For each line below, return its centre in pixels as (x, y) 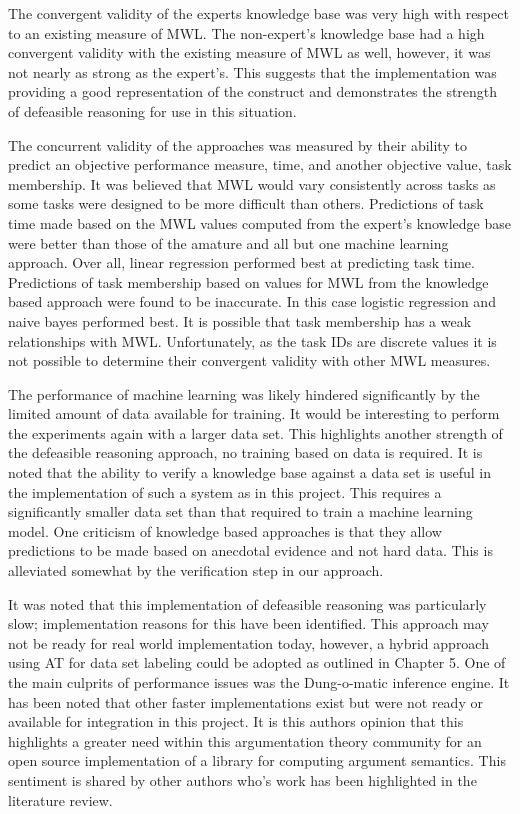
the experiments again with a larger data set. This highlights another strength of (255, 432)
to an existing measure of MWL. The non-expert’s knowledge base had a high (246, 32)
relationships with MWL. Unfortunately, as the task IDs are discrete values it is (252, 340)
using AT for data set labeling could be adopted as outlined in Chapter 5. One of (257, 662)
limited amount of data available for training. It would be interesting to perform (254, 413)
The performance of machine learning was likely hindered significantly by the (244, 393)
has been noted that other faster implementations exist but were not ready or (245, 701)
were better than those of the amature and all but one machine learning (228, 242)
